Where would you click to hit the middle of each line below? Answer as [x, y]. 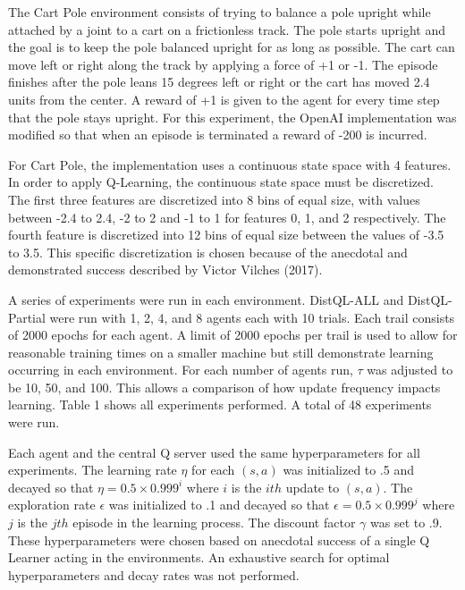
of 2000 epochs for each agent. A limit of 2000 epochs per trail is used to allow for [233, 335]
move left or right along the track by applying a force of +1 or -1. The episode [223, 64]
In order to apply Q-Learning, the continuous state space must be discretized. [221, 182]
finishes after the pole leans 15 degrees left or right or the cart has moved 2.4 [219, 82]
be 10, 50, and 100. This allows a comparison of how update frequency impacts [224, 387]
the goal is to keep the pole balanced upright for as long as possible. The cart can [232, 47]
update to [313, 487]
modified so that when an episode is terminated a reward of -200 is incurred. [218, 135]
